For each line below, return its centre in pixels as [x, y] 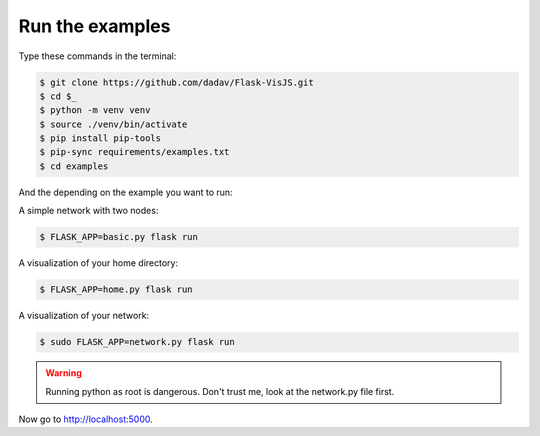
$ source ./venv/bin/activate [113, 124]
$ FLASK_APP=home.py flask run [116, 289]
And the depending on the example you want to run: [126, 192]
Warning [63, 373]
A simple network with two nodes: [88, 211]
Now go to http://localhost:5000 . [86, 419]
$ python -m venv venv [95, 110]
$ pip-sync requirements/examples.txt [134, 152]
